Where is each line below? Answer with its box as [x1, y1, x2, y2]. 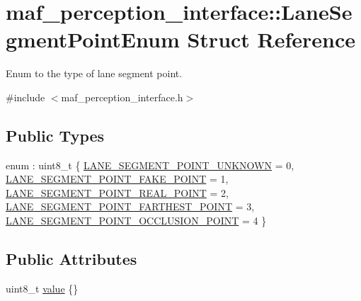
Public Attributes [6, 248, 137, 270]
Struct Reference [187, 25, 356, 54]
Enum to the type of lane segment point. [6, 66, 183, 81]
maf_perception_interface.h [61, 89, 183, 104]
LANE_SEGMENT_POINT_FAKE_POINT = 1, [6, 171, 229, 186]
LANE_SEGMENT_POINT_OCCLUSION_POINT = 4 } [6, 213, 267, 228]
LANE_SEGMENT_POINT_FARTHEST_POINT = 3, [6, 199, 255, 214]
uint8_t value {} [6, 280, 79, 295]
